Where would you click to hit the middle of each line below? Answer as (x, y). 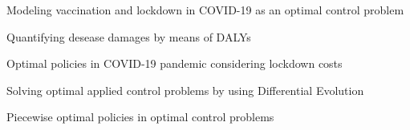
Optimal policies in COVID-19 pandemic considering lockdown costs (175, 63)
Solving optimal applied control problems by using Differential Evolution (185, 90)
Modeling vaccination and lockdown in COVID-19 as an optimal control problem (205, 10)
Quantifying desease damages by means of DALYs (129, 36)
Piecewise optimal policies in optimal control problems (140, 117)
